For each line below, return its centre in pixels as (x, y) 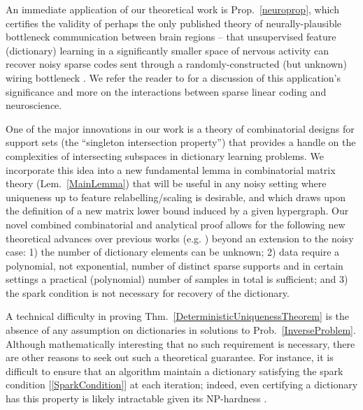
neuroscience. (34, 105)
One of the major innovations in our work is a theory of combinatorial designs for (180, 128)
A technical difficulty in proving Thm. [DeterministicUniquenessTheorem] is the (178, 316)
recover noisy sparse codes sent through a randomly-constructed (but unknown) (176, 64)
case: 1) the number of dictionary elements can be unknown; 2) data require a (173, 252)
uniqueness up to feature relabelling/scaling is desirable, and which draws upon (176, 197)
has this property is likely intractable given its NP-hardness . (136, 398)
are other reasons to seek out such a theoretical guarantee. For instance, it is (170, 357)
